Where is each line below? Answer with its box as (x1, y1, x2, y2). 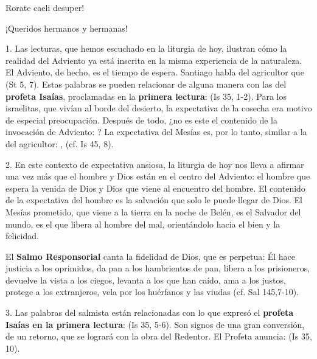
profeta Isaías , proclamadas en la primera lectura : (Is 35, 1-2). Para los (5, 89, 287, 102)
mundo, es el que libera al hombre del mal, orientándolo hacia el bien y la (5, 217, 280, 230)
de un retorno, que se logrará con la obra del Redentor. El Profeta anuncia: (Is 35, (5, 330, 312, 343)
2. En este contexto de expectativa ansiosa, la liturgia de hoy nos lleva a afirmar (5, 158, 304, 170)
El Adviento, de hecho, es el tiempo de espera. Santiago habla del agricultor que (5, 66, 304, 78)
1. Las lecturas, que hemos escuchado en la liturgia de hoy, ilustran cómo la (5, 42, 287, 55)
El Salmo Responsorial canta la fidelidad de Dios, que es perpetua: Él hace (5, 249, 296, 262)
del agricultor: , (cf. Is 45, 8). (5, 137, 114, 150)
